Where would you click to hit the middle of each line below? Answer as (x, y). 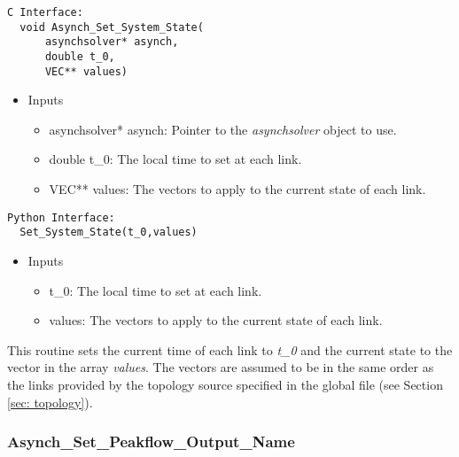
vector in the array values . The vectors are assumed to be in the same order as (221, 367)
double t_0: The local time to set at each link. (175, 159)
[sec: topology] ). (50, 402)
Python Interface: (61, 217)
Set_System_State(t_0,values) (109, 232)
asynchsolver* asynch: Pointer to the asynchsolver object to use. (223, 129)
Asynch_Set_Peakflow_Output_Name (151, 442)
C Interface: (45, 12)
